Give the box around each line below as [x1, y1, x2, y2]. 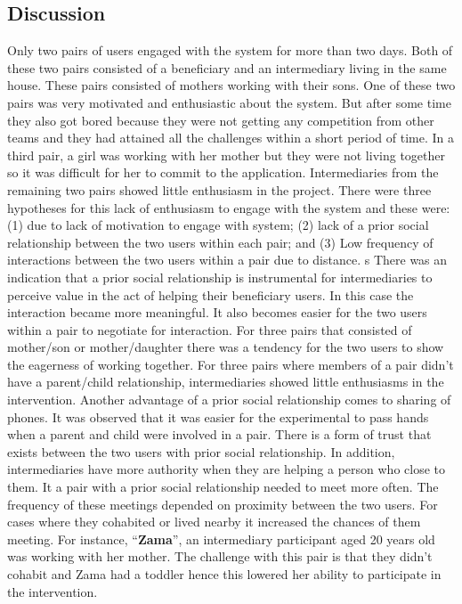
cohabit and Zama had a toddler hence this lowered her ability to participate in [7, 565, 442, 584]
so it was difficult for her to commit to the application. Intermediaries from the [7, 163, 439, 182]
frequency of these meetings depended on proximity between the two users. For [7, 494, 438, 513]
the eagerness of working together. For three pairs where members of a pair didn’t [7, 355, 454, 373]
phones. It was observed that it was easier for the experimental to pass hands [7, 407, 429, 426]
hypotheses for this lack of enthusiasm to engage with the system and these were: [7, 198, 450, 216]
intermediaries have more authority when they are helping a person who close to [7, 460, 445, 478]
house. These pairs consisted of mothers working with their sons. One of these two [7, 76, 456, 94]
